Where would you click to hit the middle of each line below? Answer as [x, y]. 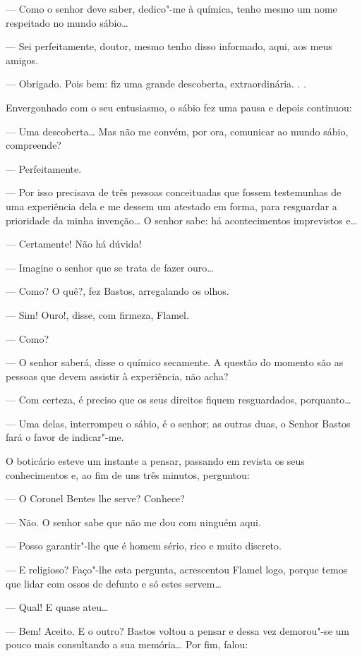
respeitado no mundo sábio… [67, 22]
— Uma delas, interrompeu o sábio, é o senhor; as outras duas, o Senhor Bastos [178, 423]
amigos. [22, 60]
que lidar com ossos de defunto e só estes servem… [114, 583]
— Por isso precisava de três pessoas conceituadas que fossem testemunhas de [174, 192]
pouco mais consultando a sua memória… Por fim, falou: [127, 644]
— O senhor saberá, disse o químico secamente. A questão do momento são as [175, 362]
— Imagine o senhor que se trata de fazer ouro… [110, 267]
